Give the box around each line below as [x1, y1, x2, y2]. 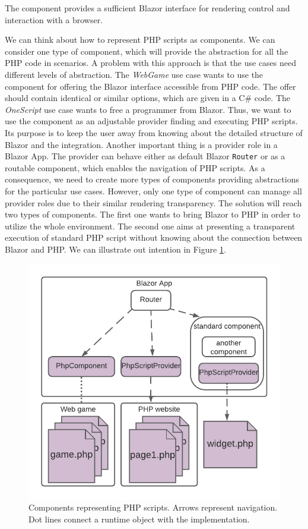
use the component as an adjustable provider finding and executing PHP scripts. [5, 115, 298, 127]
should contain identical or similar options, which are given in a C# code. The [5, 92, 291, 104]
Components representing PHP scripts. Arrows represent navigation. [28, 501, 278, 514]
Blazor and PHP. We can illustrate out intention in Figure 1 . [5, 243, 226, 255]
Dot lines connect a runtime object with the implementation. [28, 512, 250, 525]
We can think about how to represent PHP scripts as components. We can [5, 33, 275, 46]
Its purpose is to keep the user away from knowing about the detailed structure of [5, 126, 303, 138]
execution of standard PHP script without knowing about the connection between [5, 231, 303, 244]
